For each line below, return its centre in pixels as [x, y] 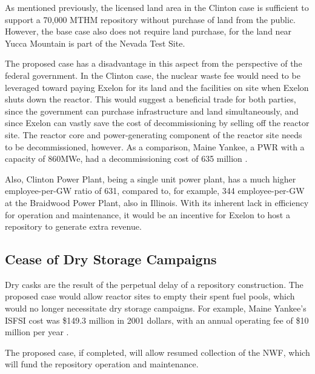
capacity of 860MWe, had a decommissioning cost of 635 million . [126, 159]
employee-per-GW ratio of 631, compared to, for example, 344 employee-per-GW [155, 191]
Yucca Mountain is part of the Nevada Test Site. [95, 43]
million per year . [37, 332]
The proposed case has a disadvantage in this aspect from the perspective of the [154, 63]
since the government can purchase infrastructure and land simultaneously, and [152, 111]
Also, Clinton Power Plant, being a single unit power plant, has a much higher [151, 179]
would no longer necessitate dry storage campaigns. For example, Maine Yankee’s [156, 308]
